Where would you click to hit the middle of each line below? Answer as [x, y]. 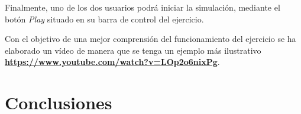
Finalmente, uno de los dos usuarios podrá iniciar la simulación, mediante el [143, 7]
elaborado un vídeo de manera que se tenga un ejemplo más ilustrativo [133, 50]
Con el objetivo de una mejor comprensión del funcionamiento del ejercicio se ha [150, 39]
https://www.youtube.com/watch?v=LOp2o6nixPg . [112, 62]
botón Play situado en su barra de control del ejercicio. [104, 19]
